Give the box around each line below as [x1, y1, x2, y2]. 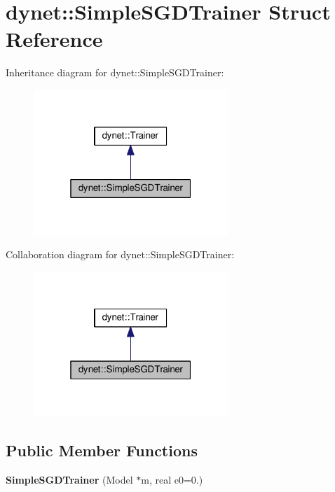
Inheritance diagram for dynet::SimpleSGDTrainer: [6, 65, 224, 80]
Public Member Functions [6, 440, 198, 461]
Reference [6, 24, 103, 53]
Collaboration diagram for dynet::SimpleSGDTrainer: [6, 247, 235, 262]
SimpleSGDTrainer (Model [6, 472, 133, 487]
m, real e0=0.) [141, 472, 203, 487]
